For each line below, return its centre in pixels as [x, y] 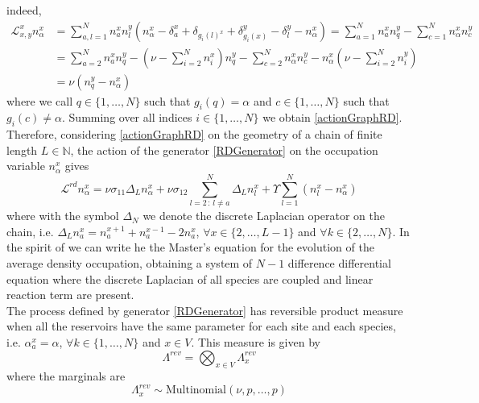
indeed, [24, 10]
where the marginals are [66, 376]
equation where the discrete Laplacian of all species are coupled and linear [190, 278]
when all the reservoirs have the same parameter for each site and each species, [201, 326]
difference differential [339, 262]
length [22, 150]
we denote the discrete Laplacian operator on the [264, 216]
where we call [40, 100]
